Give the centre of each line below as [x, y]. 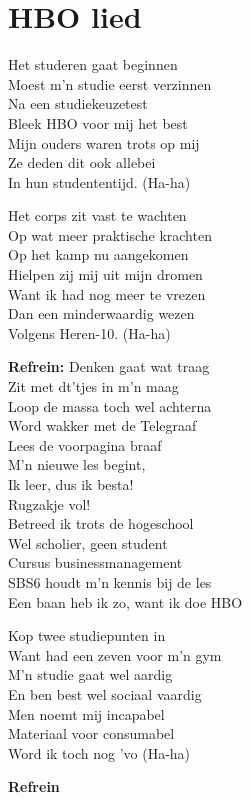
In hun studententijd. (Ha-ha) [99, 181]
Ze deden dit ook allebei [82, 162]
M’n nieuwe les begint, [77, 464]
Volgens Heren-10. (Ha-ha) [89, 332]
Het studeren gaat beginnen [93, 64]
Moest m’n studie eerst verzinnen [110, 83]
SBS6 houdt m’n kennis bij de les [110, 581]
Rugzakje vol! [49, 503]
